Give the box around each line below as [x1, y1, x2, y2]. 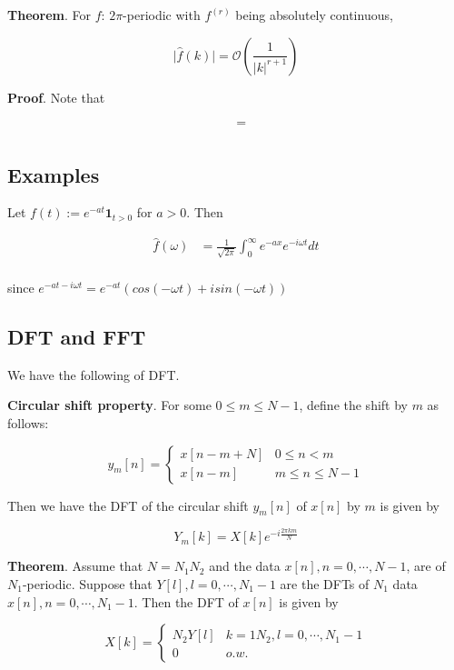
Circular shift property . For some [7, 395, 212, 415]
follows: [7, 414, 49, 433]
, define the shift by [299, 395, 408, 415]
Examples [7, 160, 100, 188]
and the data [209, 556, 281, 575]
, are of [406, 556, 446, 575]
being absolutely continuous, [235, 5, 393, 24]
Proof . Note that [7, 87, 105, 106]
